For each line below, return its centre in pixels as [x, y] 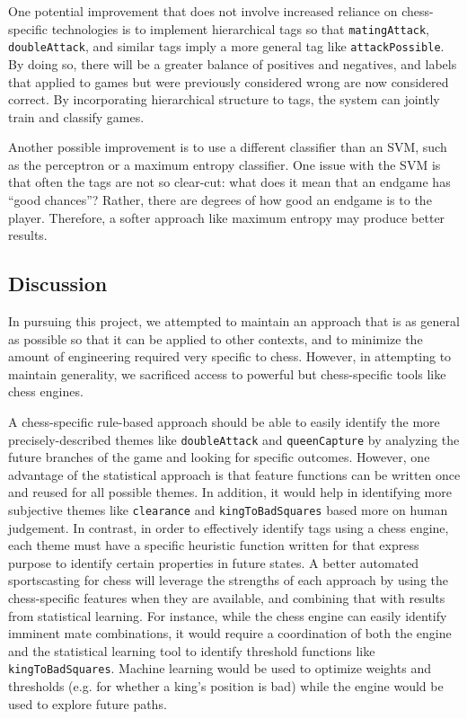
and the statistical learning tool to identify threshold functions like [192, 650]
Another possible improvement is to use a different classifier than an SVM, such [228, 147]
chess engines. [46, 391]
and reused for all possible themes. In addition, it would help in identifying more [230, 492]
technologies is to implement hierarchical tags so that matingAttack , [241, 28]
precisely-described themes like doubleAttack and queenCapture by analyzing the [234, 439]
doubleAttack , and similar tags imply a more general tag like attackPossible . [226, 46]
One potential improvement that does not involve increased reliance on [203, 11]
